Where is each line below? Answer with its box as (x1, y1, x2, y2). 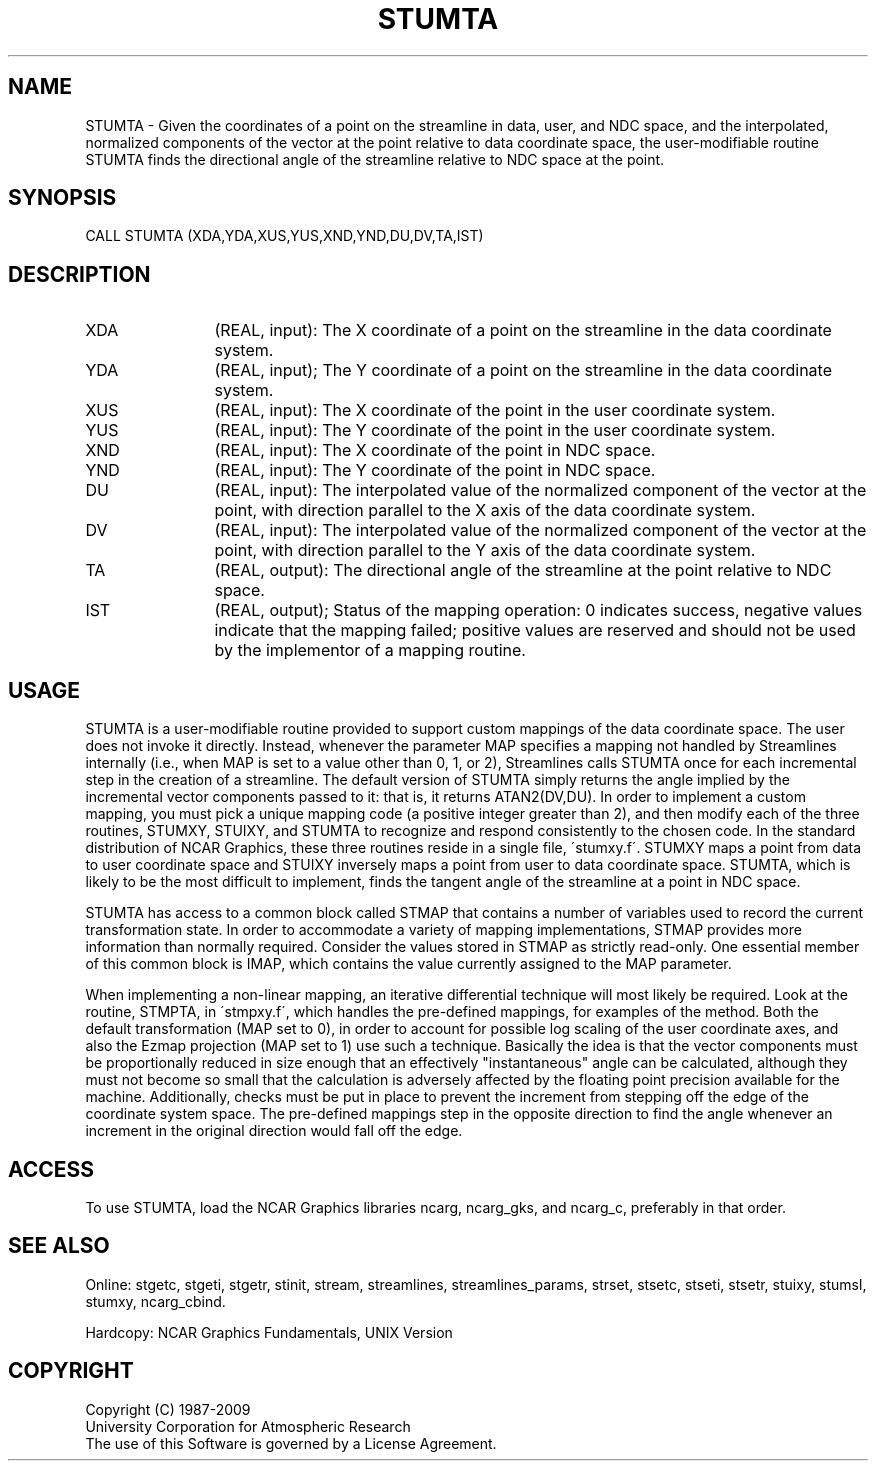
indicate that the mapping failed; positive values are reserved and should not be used (214, 620, 856, 641)
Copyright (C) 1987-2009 (85, 1400, 251, 1418)
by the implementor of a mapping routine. (214, 640, 526, 661)
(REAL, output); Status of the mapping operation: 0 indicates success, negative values (214, 600, 863, 621)
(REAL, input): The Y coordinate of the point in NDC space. (214, 460, 656, 481)
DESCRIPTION (8, 261, 151, 287)
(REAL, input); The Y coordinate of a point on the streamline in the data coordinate (214, 360, 832, 381)
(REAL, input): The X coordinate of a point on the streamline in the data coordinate (214, 320, 832, 341)
